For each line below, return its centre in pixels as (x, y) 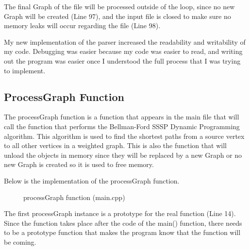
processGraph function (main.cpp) (74, 197)
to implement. (25, 70)
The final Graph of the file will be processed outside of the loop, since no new (119, 6)
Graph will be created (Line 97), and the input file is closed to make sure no (117, 16)
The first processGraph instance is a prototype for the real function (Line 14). (120, 213)
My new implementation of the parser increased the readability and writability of (125, 42)
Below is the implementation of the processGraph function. (92, 180)
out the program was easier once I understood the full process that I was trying (122, 60)
